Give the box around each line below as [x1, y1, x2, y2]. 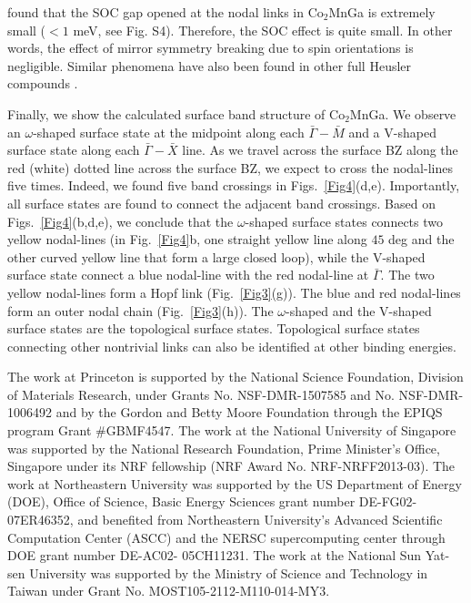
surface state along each [7, 140, 140, 159]
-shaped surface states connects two [245, 211, 443, 230]
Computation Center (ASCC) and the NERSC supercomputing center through [7, 527, 446, 547]
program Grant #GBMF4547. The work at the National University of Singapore [7, 421, 456, 440]
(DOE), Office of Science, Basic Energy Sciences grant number [7, 492, 356, 511]
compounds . [7, 74, 78, 93]
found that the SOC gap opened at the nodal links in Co [7, 3, 324, 21]
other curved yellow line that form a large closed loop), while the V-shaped [7, 247, 426, 266]
